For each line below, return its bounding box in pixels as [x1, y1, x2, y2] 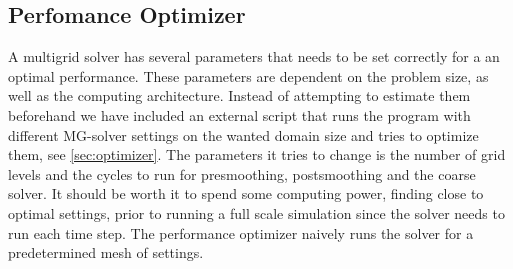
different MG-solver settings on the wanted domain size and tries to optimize [8, 124, 479, 145]
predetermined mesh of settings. [8, 242, 204, 263]
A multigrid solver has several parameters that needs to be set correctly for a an [8, 46, 500, 67]
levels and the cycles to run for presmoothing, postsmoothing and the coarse [8, 163, 476, 184]
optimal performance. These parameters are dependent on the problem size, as [8, 65, 489, 86]
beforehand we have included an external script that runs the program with [8, 104, 471, 125]
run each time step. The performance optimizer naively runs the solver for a [8, 222, 474, 243]
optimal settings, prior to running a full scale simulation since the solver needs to [8, 202, 505, 223]
